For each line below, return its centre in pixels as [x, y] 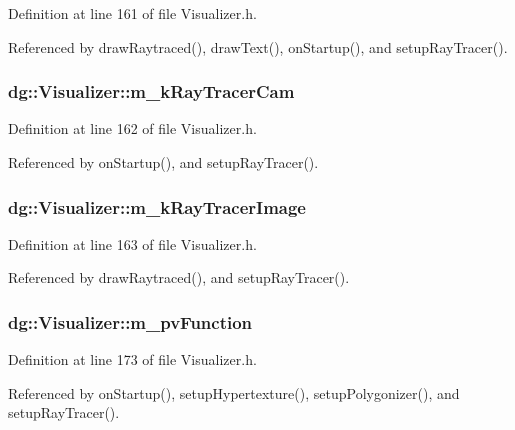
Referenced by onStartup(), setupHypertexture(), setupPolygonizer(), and [234, 392]
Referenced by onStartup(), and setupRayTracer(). [163, 162]
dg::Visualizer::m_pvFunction [130, 321]
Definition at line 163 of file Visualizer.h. [132, 243]
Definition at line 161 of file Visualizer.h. [132, 13]
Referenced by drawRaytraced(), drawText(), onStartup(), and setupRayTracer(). [258, 46]
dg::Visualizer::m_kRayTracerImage [157, 206]
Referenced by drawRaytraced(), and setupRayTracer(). [179, 277]
